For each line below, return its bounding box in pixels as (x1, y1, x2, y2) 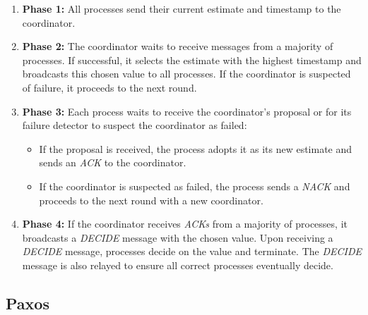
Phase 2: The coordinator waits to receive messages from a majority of (22, 39, 333, 54)
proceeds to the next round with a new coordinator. (39, 192, 263, 207)
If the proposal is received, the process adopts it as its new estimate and (39, 141, 352, 156)
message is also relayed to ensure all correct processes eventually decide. (22, 257, 333, 272)
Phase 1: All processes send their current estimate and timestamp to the (22, 1, 341, 16)
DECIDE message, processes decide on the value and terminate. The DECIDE (22, 244, 362, 259)
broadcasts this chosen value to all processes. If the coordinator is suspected (22, 66, 351, 81)
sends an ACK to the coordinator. (39, 155, 186, 170)
